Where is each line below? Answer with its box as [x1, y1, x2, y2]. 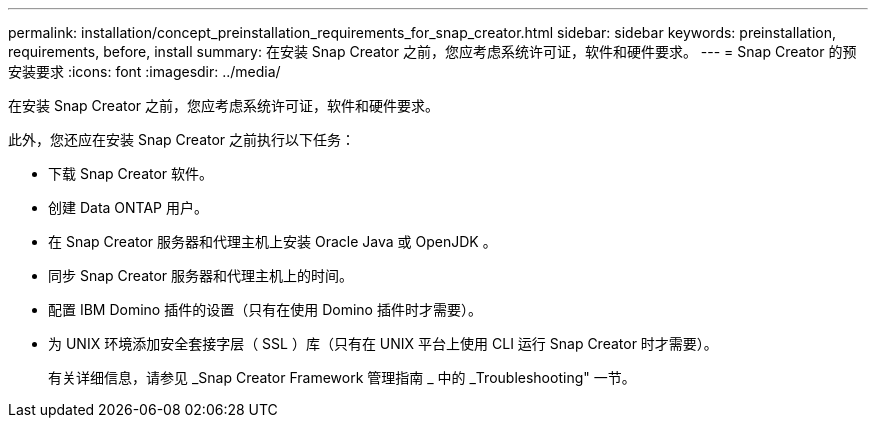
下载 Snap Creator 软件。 [48, 165, 214, 182]
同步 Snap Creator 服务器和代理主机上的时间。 [48, 267, 354, 284]
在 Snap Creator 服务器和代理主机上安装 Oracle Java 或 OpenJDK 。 [48, 233, 497, 250]
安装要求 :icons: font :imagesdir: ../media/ [8, 63, 281, 80]
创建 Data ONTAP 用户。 [48, 199, 208, 216]
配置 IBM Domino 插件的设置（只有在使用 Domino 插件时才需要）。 [48, 301, 482, 318]
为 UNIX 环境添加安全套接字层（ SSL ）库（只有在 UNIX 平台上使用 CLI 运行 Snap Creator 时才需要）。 [48, 335, 718, 352]
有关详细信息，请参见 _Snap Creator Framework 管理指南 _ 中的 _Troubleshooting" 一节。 [48, 369, 636, 386]
